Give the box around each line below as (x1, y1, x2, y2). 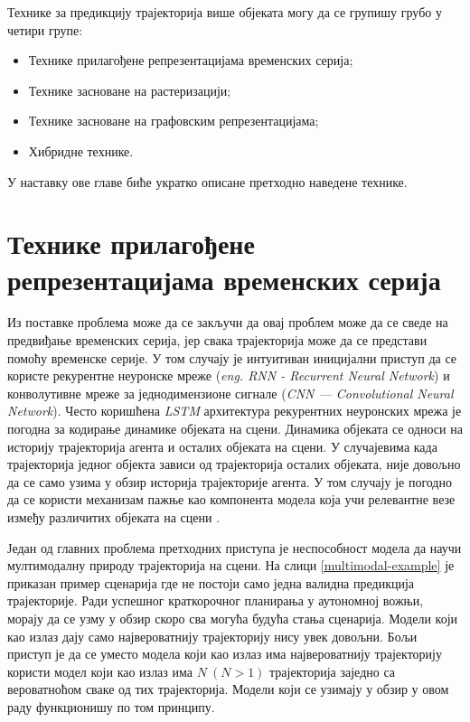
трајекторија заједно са (269, 661, 396, 680)
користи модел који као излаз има (7, 661, 193, 680)
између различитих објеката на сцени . (7, 508, 221, 526)
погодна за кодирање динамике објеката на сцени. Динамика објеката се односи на (7, 419, 463, 438)
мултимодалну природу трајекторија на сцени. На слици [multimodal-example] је (7, 556, 455, 575)
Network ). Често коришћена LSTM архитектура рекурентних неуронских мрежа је (7, 401, 462, 420)
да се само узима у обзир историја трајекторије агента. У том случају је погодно (7, 472, 452, 491)
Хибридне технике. (28, 141, 134, 160)
